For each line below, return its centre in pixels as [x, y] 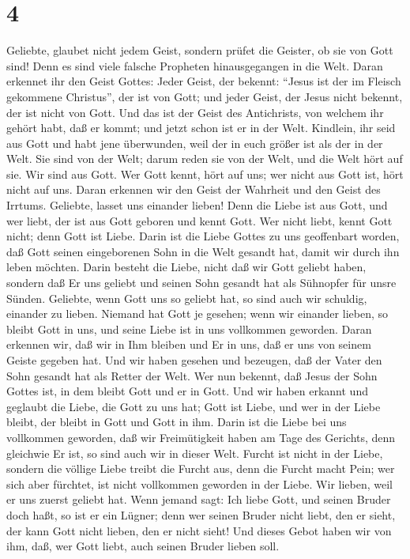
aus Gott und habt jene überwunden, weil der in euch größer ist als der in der [195, 143]
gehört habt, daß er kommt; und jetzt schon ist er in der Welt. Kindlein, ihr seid [201, 128]
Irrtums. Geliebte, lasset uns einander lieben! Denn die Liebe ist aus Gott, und [197, 205]
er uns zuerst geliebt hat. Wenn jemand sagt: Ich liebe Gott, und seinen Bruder [199, 499]
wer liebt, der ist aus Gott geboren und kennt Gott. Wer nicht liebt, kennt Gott [199, 220]
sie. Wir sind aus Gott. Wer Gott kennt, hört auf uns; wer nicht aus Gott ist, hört [205, 174]
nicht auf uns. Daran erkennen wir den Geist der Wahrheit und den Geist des [194, 189]
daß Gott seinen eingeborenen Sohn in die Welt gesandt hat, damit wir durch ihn [203, 251]
